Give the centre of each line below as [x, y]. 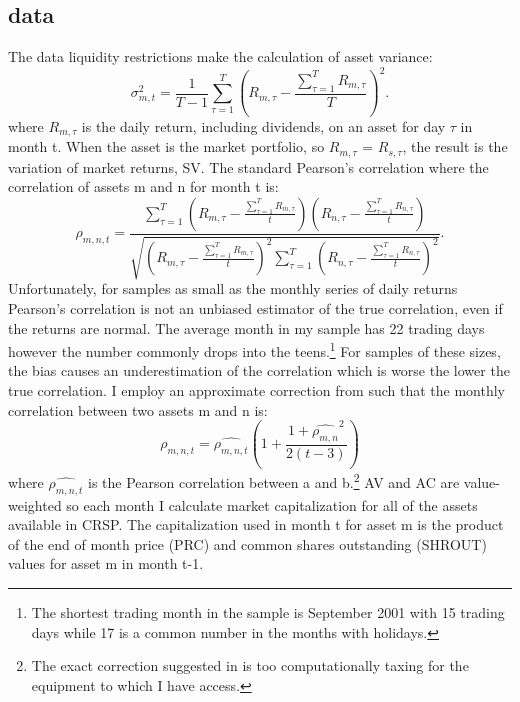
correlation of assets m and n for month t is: [143, 186]
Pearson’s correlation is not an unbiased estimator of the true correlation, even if [255, 307]
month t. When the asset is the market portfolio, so [166, 146]
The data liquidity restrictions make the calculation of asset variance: [220, 56]
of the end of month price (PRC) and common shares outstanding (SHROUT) [247, 543]
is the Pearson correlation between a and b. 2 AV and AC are [274, 480]
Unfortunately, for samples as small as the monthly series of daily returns [233, 288]
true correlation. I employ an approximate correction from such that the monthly [256, 389]
